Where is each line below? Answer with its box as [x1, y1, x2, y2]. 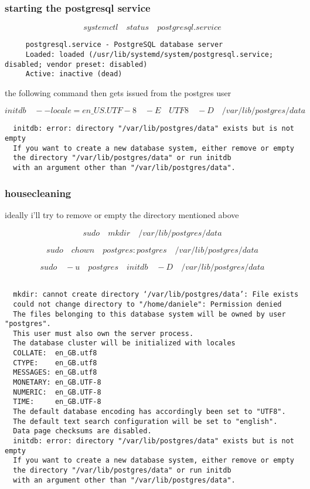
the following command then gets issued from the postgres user [5, 86, 231, 99]
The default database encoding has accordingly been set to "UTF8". [13, 407, 286, 416]
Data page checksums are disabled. [13, 427, 152, 436]
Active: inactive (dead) [25, 70, 122, 79]
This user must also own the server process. [13, 329, 194, 338]
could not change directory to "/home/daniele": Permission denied [13, 300, 282, 308]
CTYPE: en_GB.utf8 [13, 358, 97, 367]
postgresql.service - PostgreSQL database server [25, 40, 223, 49]
